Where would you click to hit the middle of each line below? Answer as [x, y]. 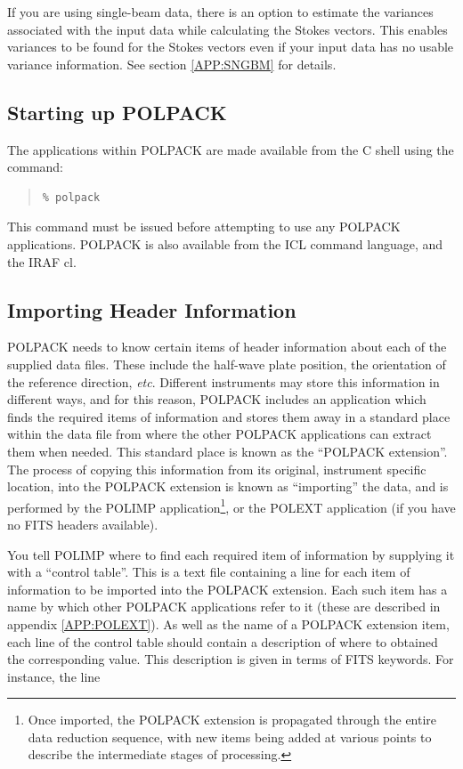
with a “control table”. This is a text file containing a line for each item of [209, 572]
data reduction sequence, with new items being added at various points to [230, 737]
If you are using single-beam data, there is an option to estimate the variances [220, 12]
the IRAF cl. [42, 261]
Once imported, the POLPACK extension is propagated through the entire [232, 720]
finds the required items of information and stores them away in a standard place [229, 416]
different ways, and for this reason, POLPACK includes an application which [217, 399]
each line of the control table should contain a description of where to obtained [223, 641]
